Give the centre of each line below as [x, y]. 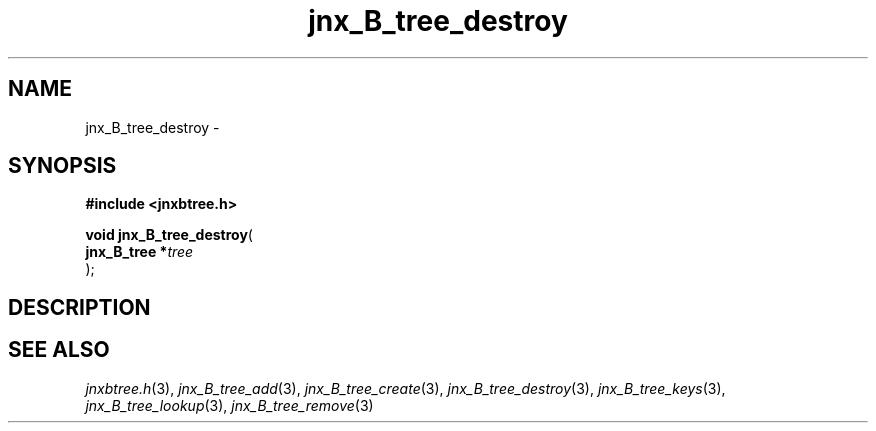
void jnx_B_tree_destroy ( [169, 235]
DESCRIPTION [79, 307]
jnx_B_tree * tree [139, 252]
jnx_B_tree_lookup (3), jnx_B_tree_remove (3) [229, 405]
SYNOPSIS [62, 166]
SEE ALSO [59, 350]
